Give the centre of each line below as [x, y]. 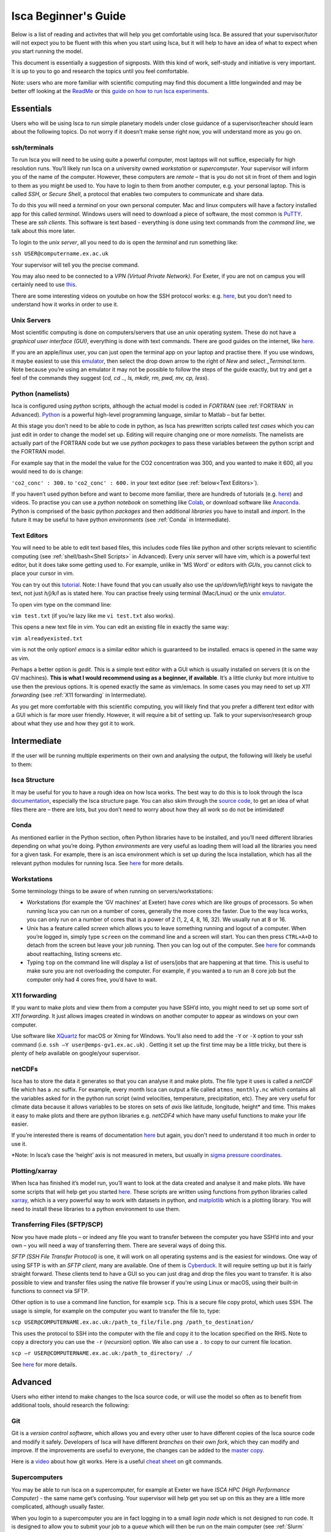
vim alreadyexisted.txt [47, 638]
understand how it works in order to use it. [65, 305]
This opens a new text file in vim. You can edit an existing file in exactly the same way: [120, 627]
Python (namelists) [40, 394]
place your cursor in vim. [43, 574]
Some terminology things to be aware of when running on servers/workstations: [112, 891]
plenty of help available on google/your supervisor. [76, 1053]
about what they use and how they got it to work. [73, 724]
